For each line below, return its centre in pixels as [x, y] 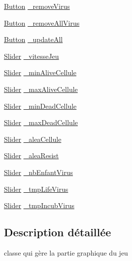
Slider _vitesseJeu [32, 56]
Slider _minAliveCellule [40, 72]
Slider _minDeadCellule [40, 106]
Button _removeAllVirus [42, 22]
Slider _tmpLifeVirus [36, 189]
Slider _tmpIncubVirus [39, 205]
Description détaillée [58, 232]
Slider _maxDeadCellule [41, 122]
